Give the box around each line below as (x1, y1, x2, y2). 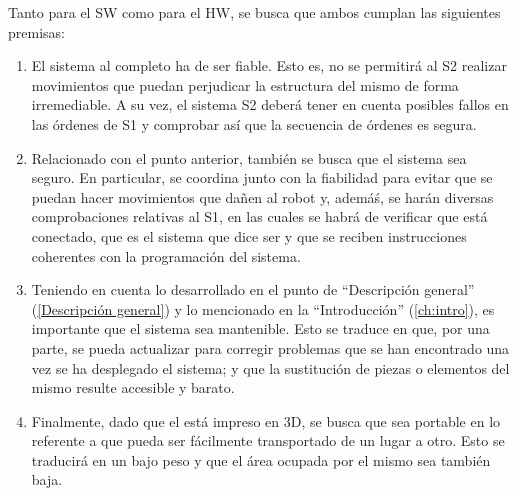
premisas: (8, 21, 65, 42)
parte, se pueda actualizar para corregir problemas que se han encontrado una (31, 337, 510, 358)
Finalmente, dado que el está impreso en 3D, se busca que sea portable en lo (31, 410, 501, 431)
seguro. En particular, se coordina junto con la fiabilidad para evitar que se (31, 167, 493, 188)
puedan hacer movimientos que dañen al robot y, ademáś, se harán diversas (31, 186, 494, 207)
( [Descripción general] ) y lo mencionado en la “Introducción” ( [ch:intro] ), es (31, 298, 495, 319)
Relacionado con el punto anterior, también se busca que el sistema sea (31, 147, 467, 168)
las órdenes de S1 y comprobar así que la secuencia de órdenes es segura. (31, 113, 477, 134)
